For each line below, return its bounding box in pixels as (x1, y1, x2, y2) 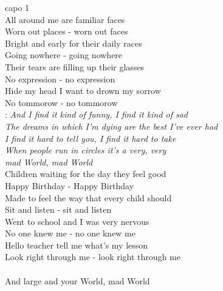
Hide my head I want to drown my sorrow (5, 84, 161, 97)
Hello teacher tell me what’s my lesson (5, 238, 148, 251)
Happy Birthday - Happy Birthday (5, 179, 134, 192)
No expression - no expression (5, 72, 115, 85)
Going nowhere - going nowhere (5, 48, 123, 61)
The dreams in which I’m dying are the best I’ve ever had (5, 119, 218, 132)
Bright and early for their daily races (5, 36, 142, 49)
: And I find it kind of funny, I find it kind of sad (5, 108, 188, 121)
